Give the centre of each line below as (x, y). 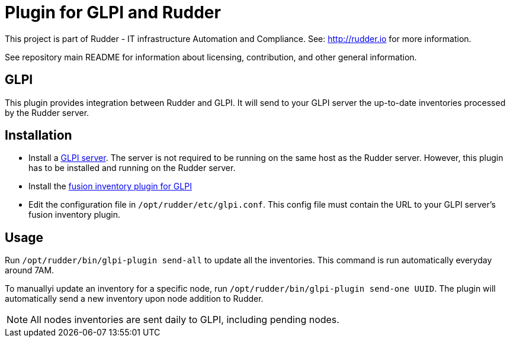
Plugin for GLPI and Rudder (113, 12)
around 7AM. (30, 270)
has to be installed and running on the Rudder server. (132, 168)
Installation (39, 135)
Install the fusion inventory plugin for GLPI (110, 186)
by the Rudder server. (47, 112)
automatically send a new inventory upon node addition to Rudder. (134, 299)
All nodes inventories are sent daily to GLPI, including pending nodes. (185, 320)
